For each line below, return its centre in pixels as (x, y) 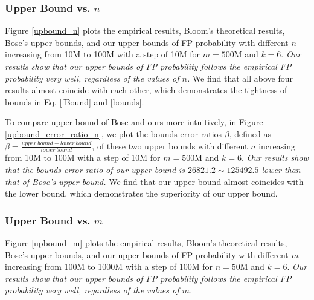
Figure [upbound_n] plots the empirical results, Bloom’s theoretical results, (145, 31)
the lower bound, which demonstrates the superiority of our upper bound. (141, 193)
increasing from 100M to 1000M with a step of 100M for (109, 266)
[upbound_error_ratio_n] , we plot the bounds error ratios (114, 133)
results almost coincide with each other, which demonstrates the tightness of (146, 90)
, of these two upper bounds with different (170, 145)
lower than (281, 169)
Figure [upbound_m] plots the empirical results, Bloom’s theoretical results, (146, 242)
